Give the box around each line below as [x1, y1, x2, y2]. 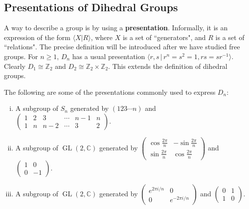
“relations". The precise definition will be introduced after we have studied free [4, 42, 240, 52]
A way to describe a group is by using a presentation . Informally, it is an [4, 22, 228, 33]
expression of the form [4, 32, 70, 42]
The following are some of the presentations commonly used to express [4, 86, 216, 97]
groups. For [4, 51, 38, 61]
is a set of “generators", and [122, 32, 206, 42]
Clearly [4, 61, 25, 71]
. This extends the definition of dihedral [108, 61, 227, 71]
